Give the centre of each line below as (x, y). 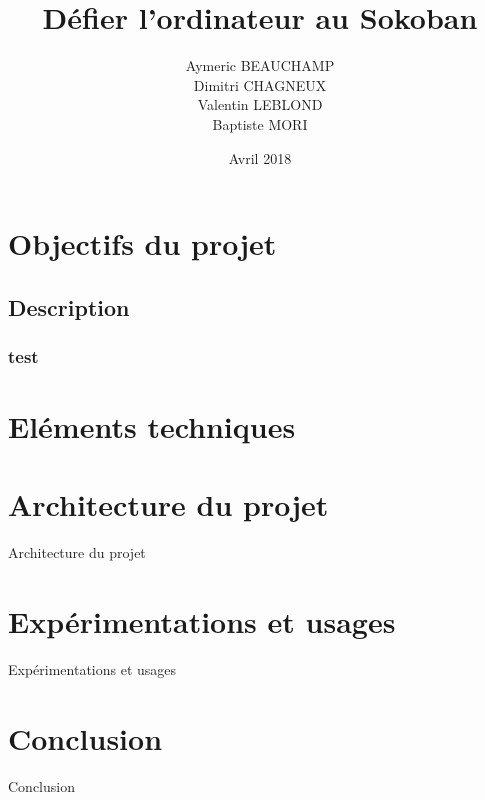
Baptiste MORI (260, 123)
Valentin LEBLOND (260, 104)
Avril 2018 (260, 157)
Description (69, 306)
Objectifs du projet (142, 243)
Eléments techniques (152, 426)
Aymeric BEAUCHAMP (260, 65)
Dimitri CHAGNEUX (260, 84)
